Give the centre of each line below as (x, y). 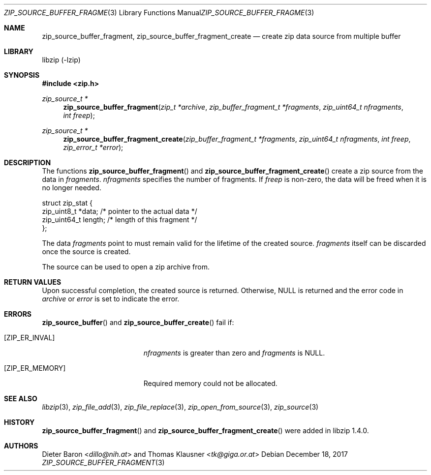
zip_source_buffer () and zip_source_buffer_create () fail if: (138, 322)
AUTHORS (21, 446)
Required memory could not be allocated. (210, 383)
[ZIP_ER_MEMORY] (35, 368)
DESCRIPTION (28, 163)
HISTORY (19, 422)
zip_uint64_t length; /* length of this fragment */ (120, 220)
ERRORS (18, 314)
